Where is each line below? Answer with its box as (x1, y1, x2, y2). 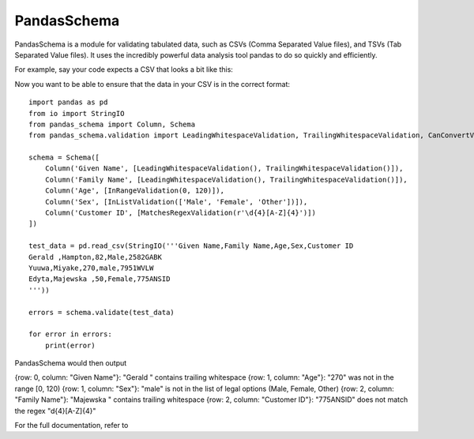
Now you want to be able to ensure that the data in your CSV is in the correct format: (14, 79, 291, 88)
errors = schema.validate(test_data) (28, 308, 175, 317)
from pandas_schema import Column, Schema (28, 119, 196, 129)
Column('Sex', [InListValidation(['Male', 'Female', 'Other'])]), (44, 197, 308, 206)
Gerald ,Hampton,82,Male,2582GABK (28, 253, 162, 261)
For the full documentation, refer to (14, 421, 129, 430)
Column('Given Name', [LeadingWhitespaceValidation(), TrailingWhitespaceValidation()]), (44, 164, 404, 173)
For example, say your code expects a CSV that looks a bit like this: (14, 65, 233, 74)
